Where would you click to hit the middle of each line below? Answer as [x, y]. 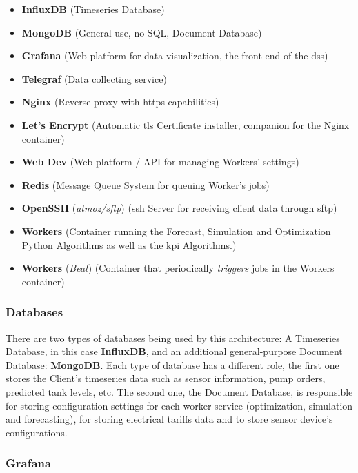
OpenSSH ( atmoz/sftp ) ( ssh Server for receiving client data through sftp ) [179, 208]
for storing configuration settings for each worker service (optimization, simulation [179, 405]
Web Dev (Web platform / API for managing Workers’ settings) [160, 162]
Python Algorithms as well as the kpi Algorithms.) [129, 244]
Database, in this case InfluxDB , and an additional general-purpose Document [174, 351]
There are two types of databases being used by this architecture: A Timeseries [173, 338]
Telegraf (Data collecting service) [94, 78]
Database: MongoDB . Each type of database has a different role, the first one [172, 364]
